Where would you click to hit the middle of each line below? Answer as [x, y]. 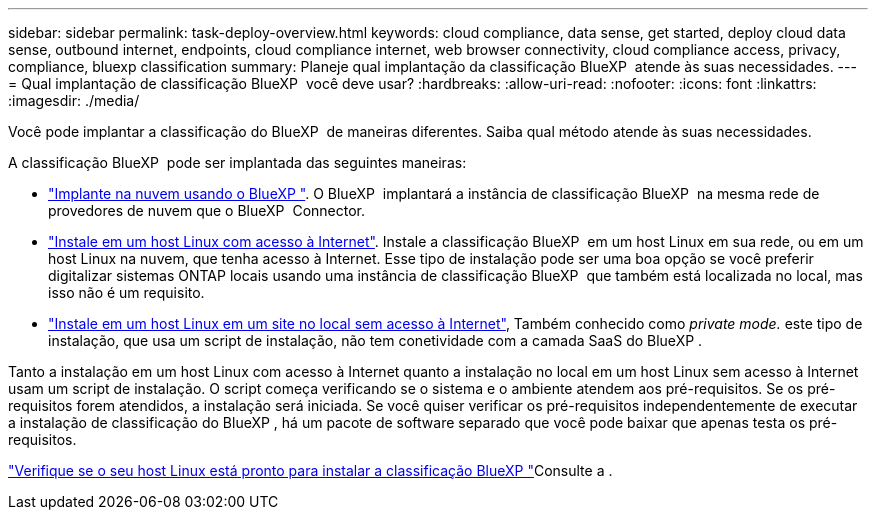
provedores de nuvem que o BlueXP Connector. [206, 210]
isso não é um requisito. [126, 292]
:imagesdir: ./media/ [74, 100]
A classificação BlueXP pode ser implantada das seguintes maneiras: [237, 162]
